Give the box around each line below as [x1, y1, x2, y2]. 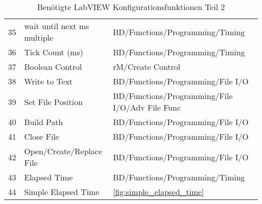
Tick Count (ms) [24, 46, 83, 58]
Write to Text [24, 75, 73, 87]
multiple [24, 32, 53, 43]
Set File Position [24, 95, 83, 108]
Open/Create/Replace [24, 145, 102, 157]
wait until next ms [24, 20, 89, 32]
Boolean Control [24, 61, 82, 72]
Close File [24, 131, 59, 142]
